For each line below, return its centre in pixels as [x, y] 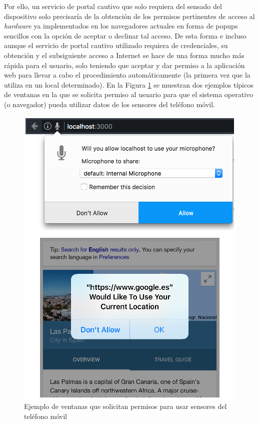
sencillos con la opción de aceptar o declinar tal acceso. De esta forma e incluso [125, 35]
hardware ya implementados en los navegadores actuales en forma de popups [121, 26]
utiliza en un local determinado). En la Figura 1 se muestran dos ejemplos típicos [129, 84]
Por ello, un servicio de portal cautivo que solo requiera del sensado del [113, 6]
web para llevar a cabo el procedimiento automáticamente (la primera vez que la [127, 75]
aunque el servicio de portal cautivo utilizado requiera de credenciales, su [116, 45]
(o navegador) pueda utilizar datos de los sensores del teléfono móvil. [110, 104]
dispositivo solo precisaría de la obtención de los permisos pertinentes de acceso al [129, 16]
